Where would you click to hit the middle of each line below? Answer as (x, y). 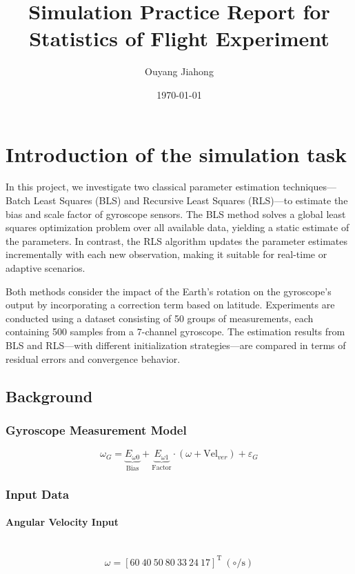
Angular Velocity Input (62, 522)
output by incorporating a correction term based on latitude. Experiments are (170, 305)
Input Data (38, 494)
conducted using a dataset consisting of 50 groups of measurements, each (160, 318)
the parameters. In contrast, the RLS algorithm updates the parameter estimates (177, 240)
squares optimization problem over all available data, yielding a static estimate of (177, 227)
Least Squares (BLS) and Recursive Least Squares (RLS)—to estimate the (191, 200)
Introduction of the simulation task (176, 154)
